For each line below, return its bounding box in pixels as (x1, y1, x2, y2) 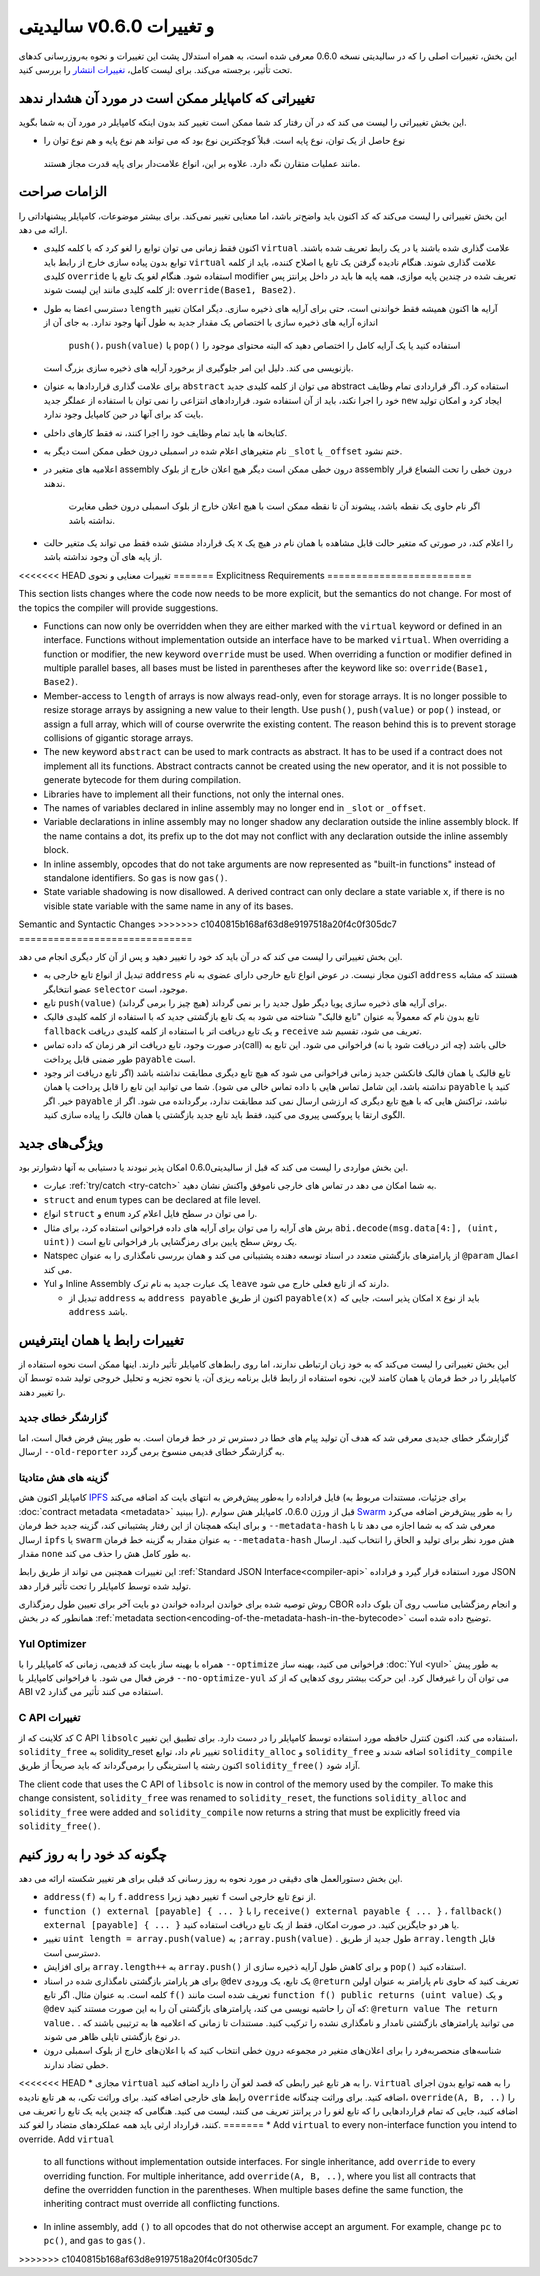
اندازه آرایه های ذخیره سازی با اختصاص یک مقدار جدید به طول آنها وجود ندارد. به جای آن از (43, 316, 379, 329)
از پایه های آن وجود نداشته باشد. (43, 551, 163, 563)
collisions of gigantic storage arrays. (43, 732, 194, 744)
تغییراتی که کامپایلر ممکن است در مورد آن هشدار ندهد (18, 90, 315, 107)
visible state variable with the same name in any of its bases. (43, 900, 294, 912)
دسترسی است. (43, 1946, 101, 1959)
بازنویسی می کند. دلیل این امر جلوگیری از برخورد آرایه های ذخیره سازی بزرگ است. (43, 362, 354, 374)
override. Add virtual (18, 2133, 115, 2145)
